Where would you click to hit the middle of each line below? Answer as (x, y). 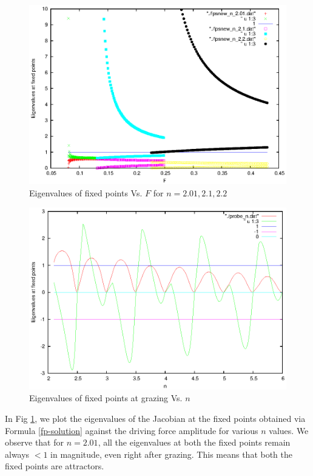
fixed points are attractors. (55, 466)
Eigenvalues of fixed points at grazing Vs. (106, 398)
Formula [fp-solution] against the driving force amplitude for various (132, 430)
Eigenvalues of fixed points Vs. (86, 192)
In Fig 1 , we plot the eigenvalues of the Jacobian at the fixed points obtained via (155, 418)
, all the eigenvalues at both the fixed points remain (194, 442)
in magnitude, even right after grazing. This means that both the (172, 454)
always (17, 454)
